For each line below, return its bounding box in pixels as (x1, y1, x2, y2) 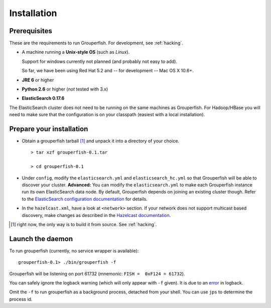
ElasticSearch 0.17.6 (22, 95, 65, 101)
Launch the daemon (9, 234, 73, 243)
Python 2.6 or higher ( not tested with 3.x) (22, 86, 108, 92)
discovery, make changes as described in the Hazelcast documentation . (22, 212, 171, 218)
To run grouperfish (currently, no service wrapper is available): (9, 248, 139, 254)
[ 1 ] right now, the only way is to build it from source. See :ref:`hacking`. (11, 222, 157, 227)
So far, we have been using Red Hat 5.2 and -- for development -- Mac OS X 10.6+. (22, 68, 194, 74)
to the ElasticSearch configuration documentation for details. (22, 196, 148, 202)
